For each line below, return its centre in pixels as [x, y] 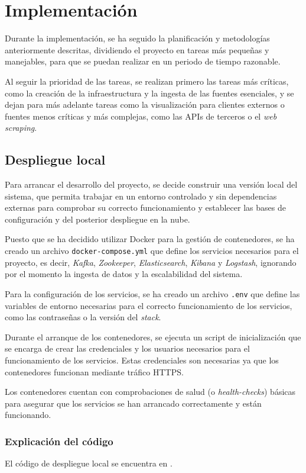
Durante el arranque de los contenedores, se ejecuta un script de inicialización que [153, 337]
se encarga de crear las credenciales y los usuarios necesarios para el [127, 348]
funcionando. [28, 415]
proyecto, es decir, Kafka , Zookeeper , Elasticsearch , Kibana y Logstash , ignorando [151, 262]
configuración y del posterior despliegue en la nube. [97, 219]
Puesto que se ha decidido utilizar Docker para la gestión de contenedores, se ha [150, 239]
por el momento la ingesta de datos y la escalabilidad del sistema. [124, 274]
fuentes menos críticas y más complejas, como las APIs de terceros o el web [141, 116]
